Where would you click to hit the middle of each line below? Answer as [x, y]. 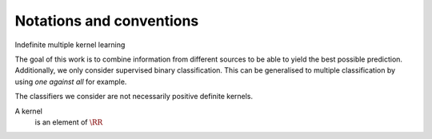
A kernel [29, 111]
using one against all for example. [71, 81]
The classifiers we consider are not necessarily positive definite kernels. [134, 97]
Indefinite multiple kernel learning [70, 45]
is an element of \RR [69, 122]
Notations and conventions [107, 21]
